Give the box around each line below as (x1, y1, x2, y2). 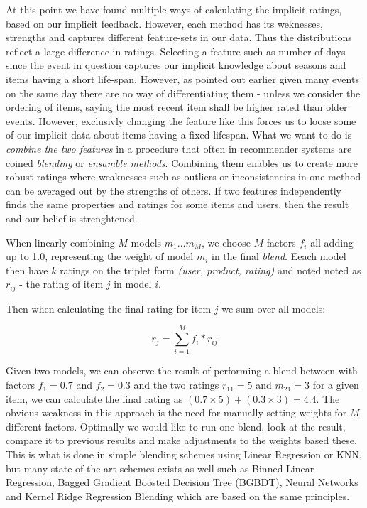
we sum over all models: (221, 301, 326, 315)
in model (114, 276, 152, 291)
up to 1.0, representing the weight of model (6, 249, 194, 264)
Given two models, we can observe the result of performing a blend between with (6, 363, 358, 378)
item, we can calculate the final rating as (6, 391, 183, 406)
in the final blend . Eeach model (212, 249, 346, 264)
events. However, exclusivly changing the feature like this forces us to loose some (6, 113, 356, 128)
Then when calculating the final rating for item (6, 301, 212, 315)
